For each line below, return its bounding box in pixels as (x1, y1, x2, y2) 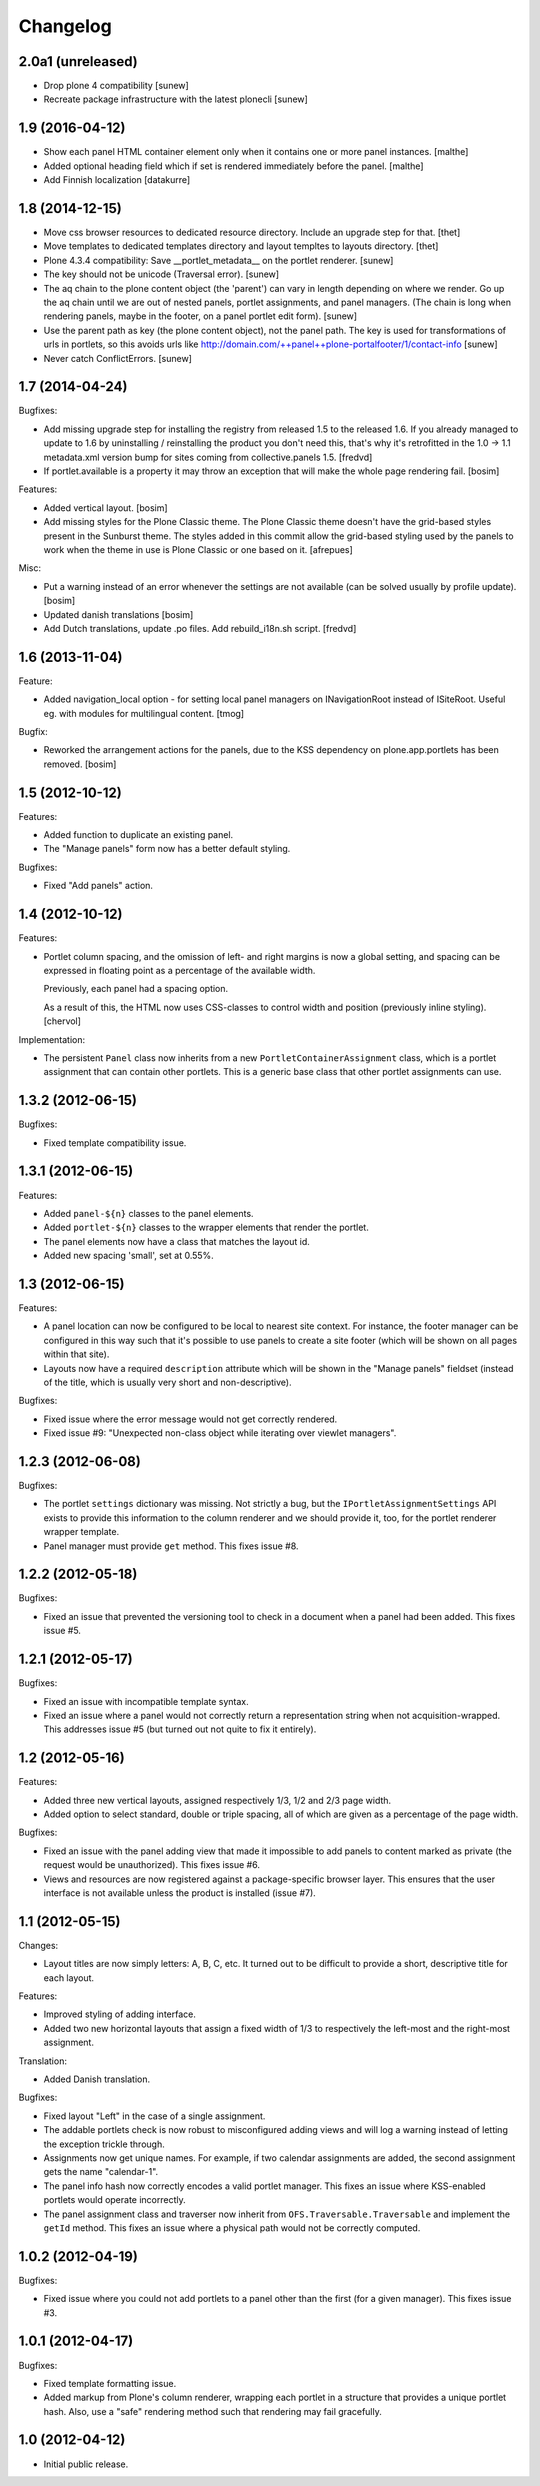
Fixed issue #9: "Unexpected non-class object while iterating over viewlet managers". (43, 1427, 397, 1439)
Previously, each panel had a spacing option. (43, 983, 229, 995)
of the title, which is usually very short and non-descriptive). (43, 1376, 292, 1388)
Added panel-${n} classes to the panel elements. (43, 1207, 254, 1219)
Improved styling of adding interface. (43, 2008, 197, 2020)
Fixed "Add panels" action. (43, 880, 154, 892)
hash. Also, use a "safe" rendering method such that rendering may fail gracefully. (43, 2405, 382, 2417)
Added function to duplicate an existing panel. (43, 829, 234, 841)
